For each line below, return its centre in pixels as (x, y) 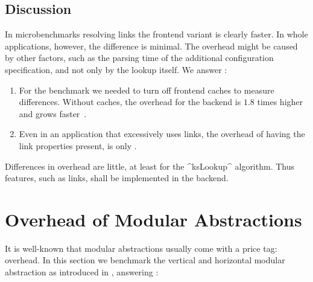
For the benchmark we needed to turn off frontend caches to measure (147, 90)
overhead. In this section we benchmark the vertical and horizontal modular (145, 260)
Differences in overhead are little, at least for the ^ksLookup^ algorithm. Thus (150, 166)
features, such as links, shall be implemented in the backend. (117, 178)
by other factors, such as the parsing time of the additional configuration (139, 58)
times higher (280, 102)
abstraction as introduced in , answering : (82, 272)
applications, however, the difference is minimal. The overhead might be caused (151, 46)
